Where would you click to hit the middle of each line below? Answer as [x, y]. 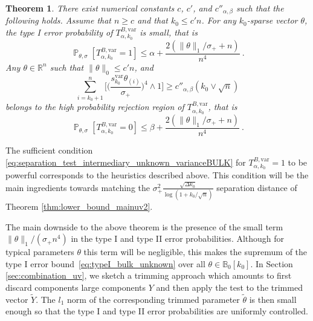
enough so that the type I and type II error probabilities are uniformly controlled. [157, 311]
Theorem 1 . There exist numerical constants [90, 8]
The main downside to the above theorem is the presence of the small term [144, 226]
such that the [260, 8]
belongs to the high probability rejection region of [95, 107]
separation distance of [257, 187]
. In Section [272, 263]
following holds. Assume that [59, 20]
